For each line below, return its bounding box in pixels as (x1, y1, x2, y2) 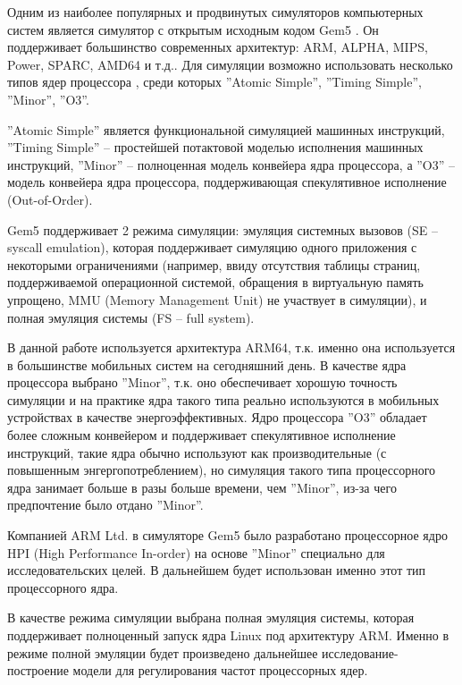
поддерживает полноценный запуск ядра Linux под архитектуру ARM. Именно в (7, 626, 449, 644)
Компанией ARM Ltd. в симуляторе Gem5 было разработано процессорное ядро (7, 526, 448, 545)
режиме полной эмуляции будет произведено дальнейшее (7, 643, 318, 662)
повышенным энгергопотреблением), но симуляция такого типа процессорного (7, 461, 436, 479)
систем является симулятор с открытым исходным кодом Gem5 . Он (7, 20, 379, 38)
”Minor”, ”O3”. (7, 89, 89, 108)
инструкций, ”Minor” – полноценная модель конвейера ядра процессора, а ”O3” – (7, 155, 456, 173)
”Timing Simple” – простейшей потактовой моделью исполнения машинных (7, 138, 424, 156)
